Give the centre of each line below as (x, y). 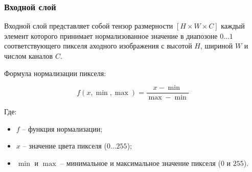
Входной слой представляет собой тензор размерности (89, 26)
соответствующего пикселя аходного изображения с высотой (98, 46)
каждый (233, 26)
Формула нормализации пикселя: (55, 73)
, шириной (216, 46)
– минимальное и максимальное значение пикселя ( (141, 163)
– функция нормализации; (62, 128)
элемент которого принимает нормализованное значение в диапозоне (111, 35)
